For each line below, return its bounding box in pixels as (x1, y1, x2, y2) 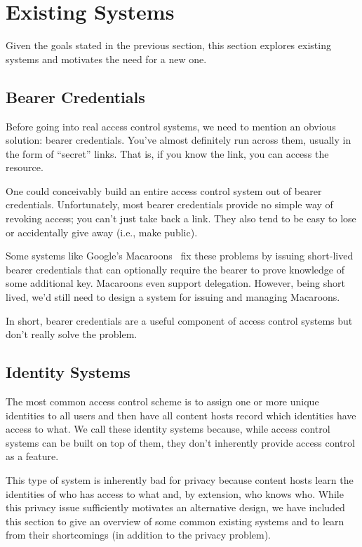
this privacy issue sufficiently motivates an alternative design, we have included (6, 500, 345, 515)
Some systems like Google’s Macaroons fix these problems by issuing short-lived (6, 248, 354, 263)
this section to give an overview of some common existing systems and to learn (6, 513, 344, 528)
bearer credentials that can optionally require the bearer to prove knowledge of (6, 262, 345, 276)
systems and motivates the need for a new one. (6, 51, 207, 66)
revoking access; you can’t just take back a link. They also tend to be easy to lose (6, 211, 356, 226)
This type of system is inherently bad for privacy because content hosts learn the (6, 473, 354, 487)
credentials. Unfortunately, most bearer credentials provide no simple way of (6, 197, 333, 212)
